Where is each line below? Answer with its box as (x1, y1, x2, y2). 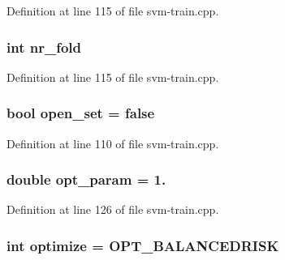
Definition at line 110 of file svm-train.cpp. (6, 134, 219, 151)
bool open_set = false (6, 103, 155, 123)
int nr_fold (6, 36, 81, 57)
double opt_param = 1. (6, 169, 166, 190)
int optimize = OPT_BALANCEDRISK (6, 235, 279, 255)
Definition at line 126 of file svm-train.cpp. (6, 201, 219, 218)
